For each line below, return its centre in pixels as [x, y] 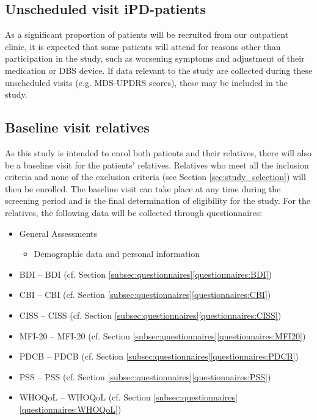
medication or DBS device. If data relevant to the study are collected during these [159, 70]
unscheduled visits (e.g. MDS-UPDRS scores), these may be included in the [146, 82]
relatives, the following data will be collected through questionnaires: [134, 212]
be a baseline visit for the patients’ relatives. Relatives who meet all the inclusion [157, 165]
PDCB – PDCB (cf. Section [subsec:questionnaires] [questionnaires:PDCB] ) [159, 356]
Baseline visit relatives [77, 127]
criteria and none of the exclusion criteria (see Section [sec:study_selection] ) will [155, 177]
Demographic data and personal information [117, 254]
